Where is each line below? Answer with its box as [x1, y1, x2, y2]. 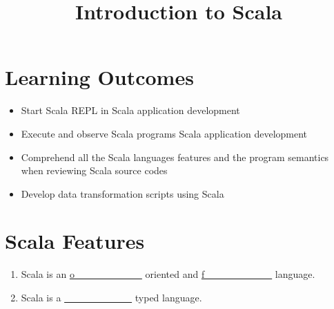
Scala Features [5, 227, 145, 255]
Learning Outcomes [5, 63, 194, 91]
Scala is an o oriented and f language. [21, 267, 315, 281]
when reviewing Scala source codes [21, 163, 168, 178]
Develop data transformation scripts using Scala [21, 186, 224, 200]
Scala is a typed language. [21, 290, 202, 304]
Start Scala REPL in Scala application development [21, 103, 240, 118]
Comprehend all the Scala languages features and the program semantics [21, 149, 329, 164]
